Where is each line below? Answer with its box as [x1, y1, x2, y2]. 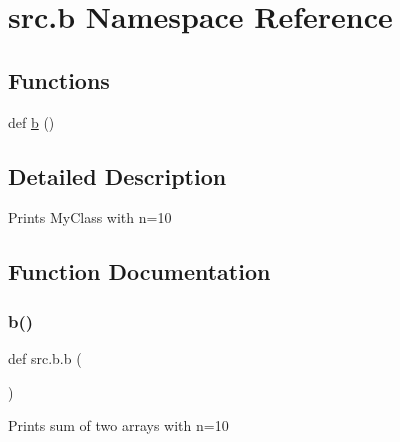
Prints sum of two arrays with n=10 [8, 415, 229, 436]
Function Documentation [8, 256, 271, 287]
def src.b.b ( [8, 347, 82, 368]
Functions [8, 64, 110, 95]
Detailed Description [8, 160, 227, 191]
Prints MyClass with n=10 [8, 207, 172, 228]
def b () [8, 111, 55, 132]
